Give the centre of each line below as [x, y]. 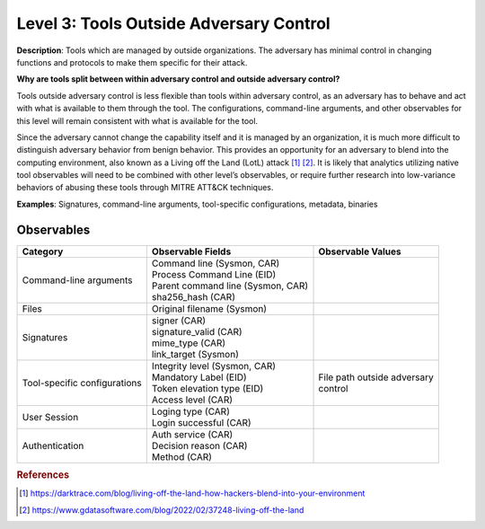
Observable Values [360, 251]
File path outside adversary [376, 377]
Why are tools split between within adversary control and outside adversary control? [178, 79]
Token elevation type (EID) [207, 388]
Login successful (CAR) [201, 422]
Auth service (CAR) [192, 434]
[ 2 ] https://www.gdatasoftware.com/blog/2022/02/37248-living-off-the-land [162, 510]
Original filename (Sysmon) [209, 308]
